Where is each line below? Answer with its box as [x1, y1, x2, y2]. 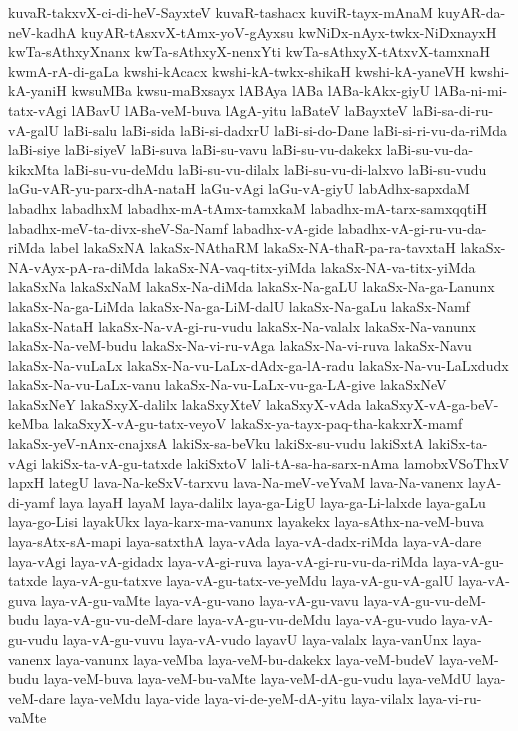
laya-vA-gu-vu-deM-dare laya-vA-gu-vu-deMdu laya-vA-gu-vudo [43, 609, 437, 630]
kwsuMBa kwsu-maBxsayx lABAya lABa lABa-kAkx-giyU [71, 80, 430, 101]
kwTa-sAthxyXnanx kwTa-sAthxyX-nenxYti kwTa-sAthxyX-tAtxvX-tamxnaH [8, 41, 491, 62]
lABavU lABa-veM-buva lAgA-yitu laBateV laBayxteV [71, 99, 408, 120]
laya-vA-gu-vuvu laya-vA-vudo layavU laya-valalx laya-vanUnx [62, 629, 448, 649]
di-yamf [8, 491, 55, 512]
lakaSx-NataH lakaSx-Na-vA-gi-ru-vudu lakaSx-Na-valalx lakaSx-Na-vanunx [8, 315, 476, 336]
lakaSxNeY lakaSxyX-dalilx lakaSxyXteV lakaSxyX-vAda [8, 393, 362, 414]
